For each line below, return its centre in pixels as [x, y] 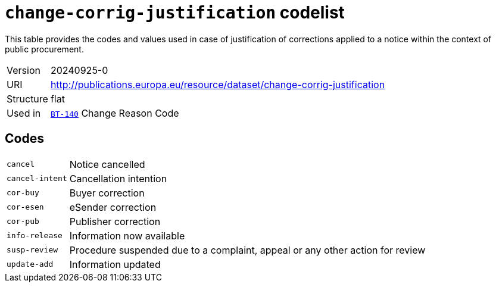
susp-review [32, 250]
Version [24, 70]
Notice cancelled [107, 164]
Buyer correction [107, 193]
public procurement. [44, 49]
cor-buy [23, 193]
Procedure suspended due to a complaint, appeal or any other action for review [247, 250]
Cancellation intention [118, 178]
